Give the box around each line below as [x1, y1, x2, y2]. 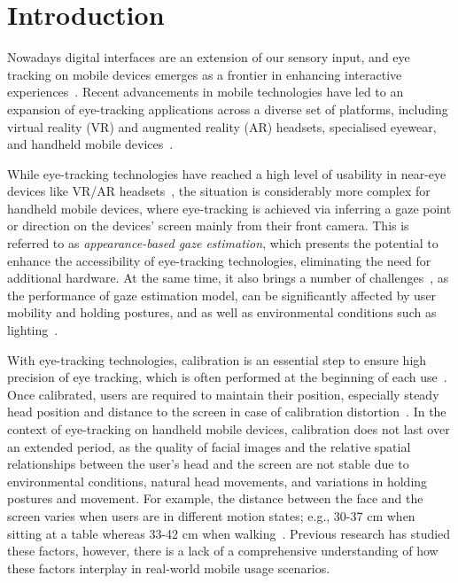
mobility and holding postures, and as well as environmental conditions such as [7, 303, 437, 322]
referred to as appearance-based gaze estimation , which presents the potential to [7, 234, 439, 253]
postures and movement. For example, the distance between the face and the [7, 489, 423, 508]
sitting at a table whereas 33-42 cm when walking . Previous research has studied [7, 524, 451, 542]
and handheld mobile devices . [7, 135, 174, 153]
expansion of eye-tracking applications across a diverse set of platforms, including [7, 99, 448, 118]
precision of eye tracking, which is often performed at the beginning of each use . [7, 368, 447, 386]
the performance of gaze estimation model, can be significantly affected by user [7, 285, 437, 304]
